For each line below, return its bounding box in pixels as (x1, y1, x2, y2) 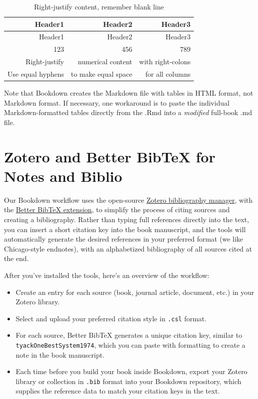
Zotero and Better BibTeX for (4, 146, 216, 166)
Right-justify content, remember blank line (34, 1, 164, 11)
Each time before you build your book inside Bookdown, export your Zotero (15, 366, 248, 377)
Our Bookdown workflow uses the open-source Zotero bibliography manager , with (4, 194, 253, 205)
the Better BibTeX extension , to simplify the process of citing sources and (4, 204, 230, 215)
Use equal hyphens (7, 68, 64, 79)
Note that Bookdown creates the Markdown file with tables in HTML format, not (4, 88, 254, 98)
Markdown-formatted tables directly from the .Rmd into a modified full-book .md (4, 107, 252, 118)
